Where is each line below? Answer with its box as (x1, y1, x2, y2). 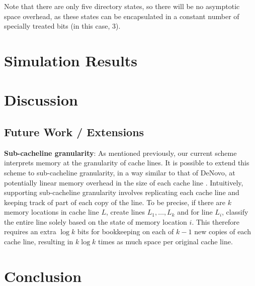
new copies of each (194, 226, 251, 237)
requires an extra (4, 226, 56, 237)
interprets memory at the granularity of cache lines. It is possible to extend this (4, 157, 249, 168)
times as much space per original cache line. (98, 236, 233, 247)
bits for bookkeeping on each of (77, 226, 174, 237)
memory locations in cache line (4, 207, 99, 217)
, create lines (106, 207, 145, 217)
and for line (177, 207, 213, 217)
